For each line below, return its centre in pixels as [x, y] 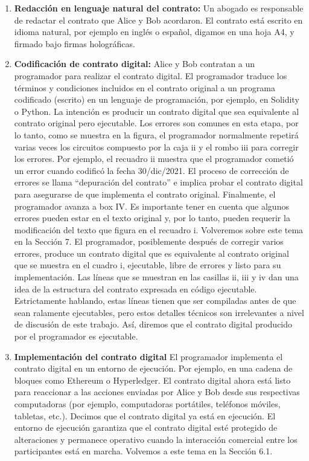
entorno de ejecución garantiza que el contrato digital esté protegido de [146, 427]
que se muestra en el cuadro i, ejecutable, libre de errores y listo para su [148, 265]
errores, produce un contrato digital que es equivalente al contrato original [151, 253]
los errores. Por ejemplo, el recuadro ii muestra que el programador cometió [154, 159]
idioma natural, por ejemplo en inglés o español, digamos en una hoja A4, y [154, 32]
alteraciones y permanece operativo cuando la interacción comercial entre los [156, 439]
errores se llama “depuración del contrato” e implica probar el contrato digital [158, 182]
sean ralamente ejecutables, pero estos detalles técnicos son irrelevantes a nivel [159, 312]
